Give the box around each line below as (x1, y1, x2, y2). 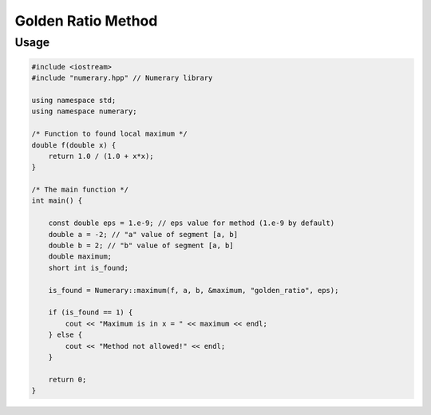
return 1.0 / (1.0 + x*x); (48, 152, 155, 160)
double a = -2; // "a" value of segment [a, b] (48, 230, 239, 239)
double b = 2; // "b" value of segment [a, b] (48, 241, 235, 251)
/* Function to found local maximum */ (31, 129, 188, 139)
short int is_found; (48, 263, 129, 272)
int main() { (31, 196, 83, 205)
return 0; (48, 375, 87, 384)
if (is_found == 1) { (48, 308, 133, 317)
